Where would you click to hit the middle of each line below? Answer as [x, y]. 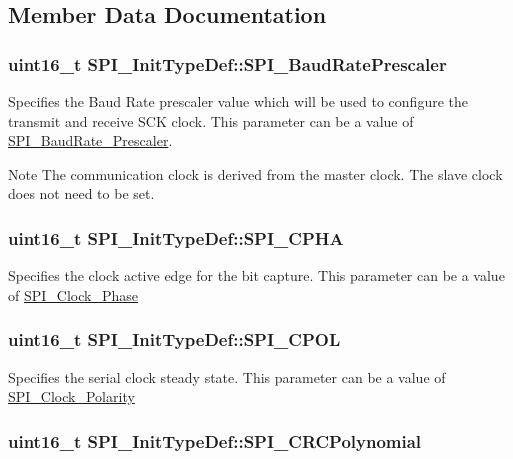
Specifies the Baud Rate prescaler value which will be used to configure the [238, 101]
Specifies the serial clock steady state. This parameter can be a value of [227, 376]
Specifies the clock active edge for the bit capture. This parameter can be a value [256, 275]
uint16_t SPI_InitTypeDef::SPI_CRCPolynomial [215, 440]
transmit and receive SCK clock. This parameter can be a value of [211, 120]
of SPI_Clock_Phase [73, 294]
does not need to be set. [81, 193]
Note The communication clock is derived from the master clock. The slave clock [255, 173]
